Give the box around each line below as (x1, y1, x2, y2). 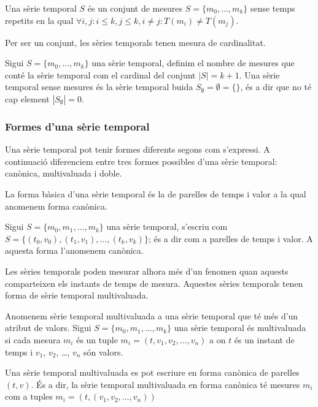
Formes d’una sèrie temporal (5, 118, 150, 134)
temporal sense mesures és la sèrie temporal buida (5, 80, 193, 93)
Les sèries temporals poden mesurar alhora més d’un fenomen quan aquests (5, 264, 289, 277)
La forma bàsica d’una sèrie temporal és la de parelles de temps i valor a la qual (5, 187, 306, 200)
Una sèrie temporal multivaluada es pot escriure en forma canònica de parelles (5, 366, 300, 379)
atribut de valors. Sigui (5, 321, 91, 334)
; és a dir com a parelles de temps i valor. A (148, 232, 313, 245)
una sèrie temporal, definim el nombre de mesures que (91, 56, 295, 69)
